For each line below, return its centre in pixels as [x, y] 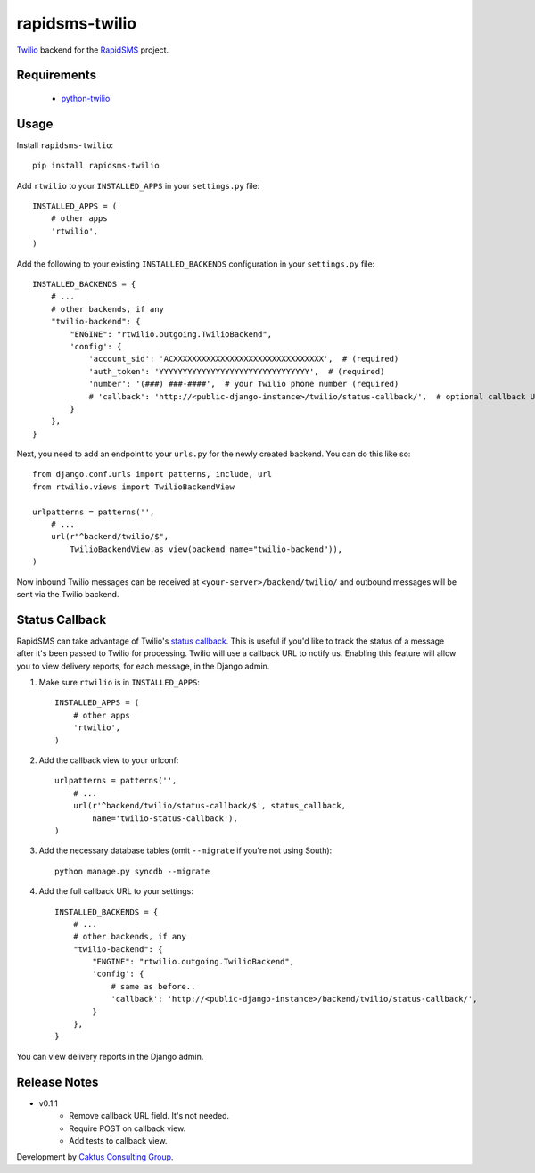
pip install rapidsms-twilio [96, 166]
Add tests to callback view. [118, 1140]
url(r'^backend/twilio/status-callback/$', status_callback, [210, 806]
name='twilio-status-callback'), [165, 818]
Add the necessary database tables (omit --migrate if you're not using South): [185, 850]
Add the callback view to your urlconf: [109, 760]
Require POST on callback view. [128, 1128]
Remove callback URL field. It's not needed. [149, 1116]
